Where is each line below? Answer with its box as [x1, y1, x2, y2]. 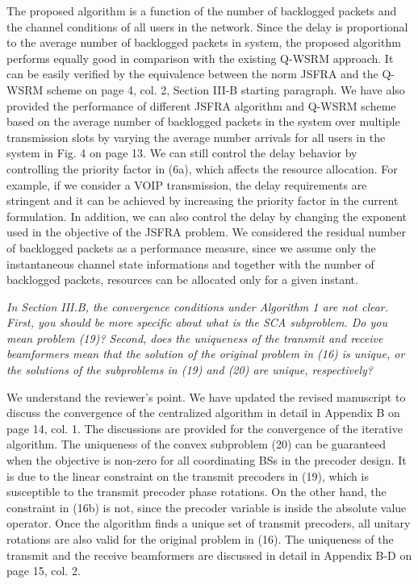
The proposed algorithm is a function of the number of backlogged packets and [6, 2, 397, 19]
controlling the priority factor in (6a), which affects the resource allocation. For [6, 160, 398, 177]
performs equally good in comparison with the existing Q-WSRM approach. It [6, 49, 394, 66]
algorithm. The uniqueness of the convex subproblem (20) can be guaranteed [6, 436, 387, 453]
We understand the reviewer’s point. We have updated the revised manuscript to [6, 388, 406, 405]
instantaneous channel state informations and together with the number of [6, 255, 374, 272]
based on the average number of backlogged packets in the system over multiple [6, 113, 400, 130]
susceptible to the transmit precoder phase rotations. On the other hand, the [6, 483, 387, 500]
